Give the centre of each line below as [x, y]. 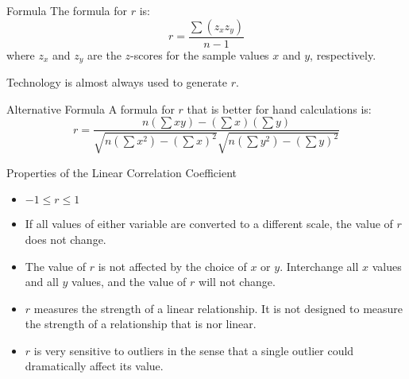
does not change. [66, 239]
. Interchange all [319, 266]
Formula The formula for [67, 10]
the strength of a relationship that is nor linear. [141, 324]
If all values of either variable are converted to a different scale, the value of [209, 224]
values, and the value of [129, 282]
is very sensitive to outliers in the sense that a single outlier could [194, 350]
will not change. [237, 282]
